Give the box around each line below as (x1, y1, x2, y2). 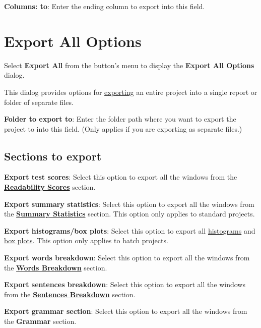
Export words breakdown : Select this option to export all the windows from (4, 252, 250, 263)
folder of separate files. (4, 96, 74, 107)
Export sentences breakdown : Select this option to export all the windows (4, 279, 245, 290)
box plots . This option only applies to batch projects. (4, 235, 168, 246)
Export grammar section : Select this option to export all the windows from (4, 306, 247, 316)
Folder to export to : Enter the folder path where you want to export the (4, 114, 236, 124)
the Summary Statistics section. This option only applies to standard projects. (4, 208, 255, 219)
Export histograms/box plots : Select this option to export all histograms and (4, 225, 255, 236)
